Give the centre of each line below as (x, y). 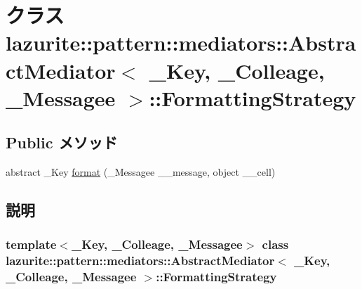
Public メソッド (62, 142)
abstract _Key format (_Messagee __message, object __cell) (141, 172)
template (31, 244)
